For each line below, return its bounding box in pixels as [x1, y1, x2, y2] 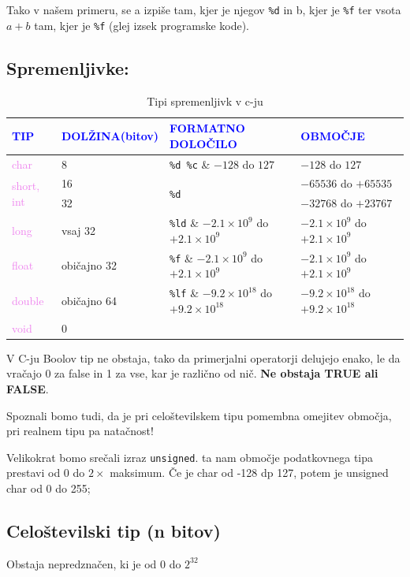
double [12, 292, 44, 308]
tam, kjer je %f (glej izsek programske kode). [34, 17, 250, 33]
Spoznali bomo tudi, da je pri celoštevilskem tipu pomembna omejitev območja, [6, 407, 392, 423]
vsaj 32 [61, 221, 96, 238]
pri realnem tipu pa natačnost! [6, 423, 154, 439]
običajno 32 [61, 257, 117, 274]
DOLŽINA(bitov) [61, 127, 159, 143]
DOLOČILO [170, 135, 237, 151]
